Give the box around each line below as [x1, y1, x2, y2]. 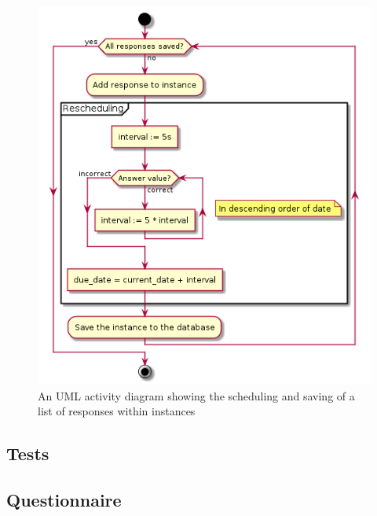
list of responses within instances [38, 403, 196, 419]
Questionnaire [6, 488, 122, 512]
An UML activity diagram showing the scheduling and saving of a [38, 387, 355, 404]
